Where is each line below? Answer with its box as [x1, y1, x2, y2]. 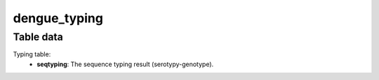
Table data [13, 31, 63, 43]
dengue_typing [13, 10, 103, 26]
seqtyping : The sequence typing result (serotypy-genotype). [36, 60, 214, 68]
